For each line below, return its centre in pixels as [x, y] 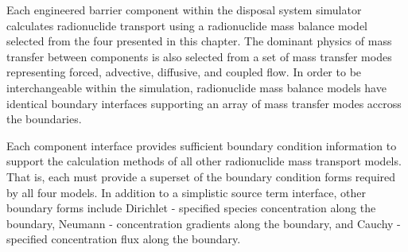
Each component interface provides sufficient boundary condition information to [202, 145]
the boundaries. [44, 119]
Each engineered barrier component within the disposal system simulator [184, 10]
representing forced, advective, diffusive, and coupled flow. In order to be [184, 72]
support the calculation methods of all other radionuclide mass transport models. [204, 161]
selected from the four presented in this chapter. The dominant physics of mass [199, 41]
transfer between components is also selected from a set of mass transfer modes [199, 56]
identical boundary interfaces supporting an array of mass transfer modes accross [204, 103]
